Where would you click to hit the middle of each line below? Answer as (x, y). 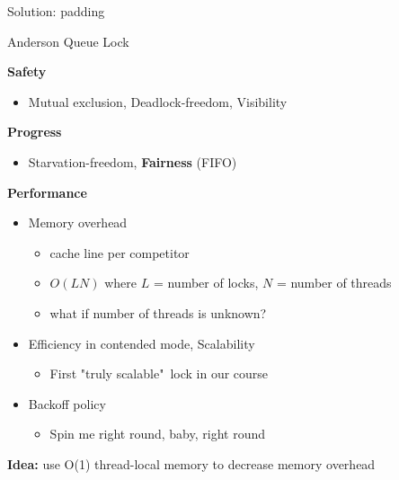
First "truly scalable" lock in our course (159, 373)
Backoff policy (67, 403)
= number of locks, (206, 283)
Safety (27, 71)
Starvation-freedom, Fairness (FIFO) (133, 161)
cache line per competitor (120, 252)
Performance (47, 192)
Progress (35, 132)
